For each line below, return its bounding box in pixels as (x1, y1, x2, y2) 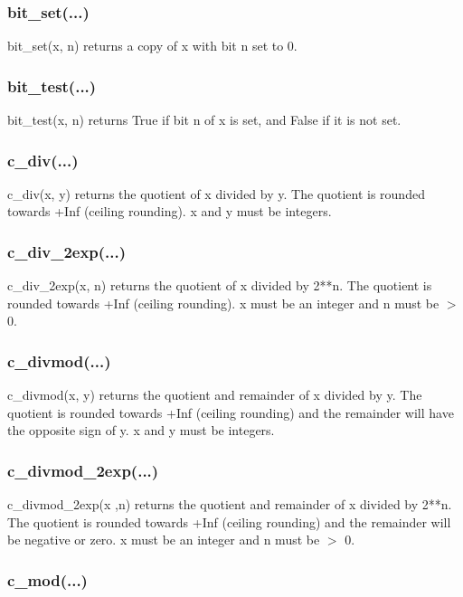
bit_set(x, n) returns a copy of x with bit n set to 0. (7, 36, 298, 55)
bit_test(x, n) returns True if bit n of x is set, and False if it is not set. (7, 110, 402, 129)
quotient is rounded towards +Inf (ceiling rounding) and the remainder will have (7, 403, 454, 422)
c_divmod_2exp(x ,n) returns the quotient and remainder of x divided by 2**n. (7, 495, 452, 514)
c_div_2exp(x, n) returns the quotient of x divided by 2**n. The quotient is (7, 276, 432, 295)
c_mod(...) (7, 568, 88, 591)
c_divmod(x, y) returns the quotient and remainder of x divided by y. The (7, 385, 422, 404)
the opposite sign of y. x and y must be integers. (7, 421, 275, 440)
